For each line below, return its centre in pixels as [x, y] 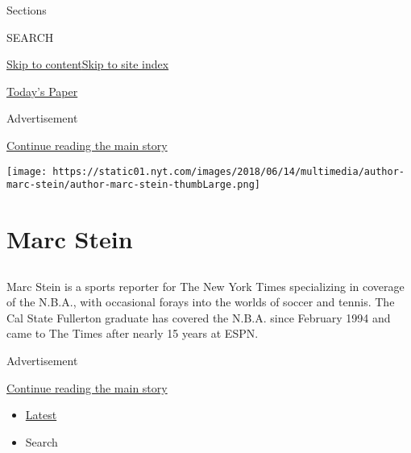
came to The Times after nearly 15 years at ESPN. [133, 333]
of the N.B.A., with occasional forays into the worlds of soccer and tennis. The [201, 302]
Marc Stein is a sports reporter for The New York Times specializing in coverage [205, 286]
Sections [27, 10]
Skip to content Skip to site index [88, 64]
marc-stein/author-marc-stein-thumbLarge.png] [133, 185]
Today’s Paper [42, 91]
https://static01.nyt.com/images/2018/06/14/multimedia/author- [228, 171]
